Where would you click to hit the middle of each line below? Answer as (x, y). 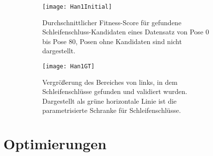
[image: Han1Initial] (77, 7)
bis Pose (54, 41)
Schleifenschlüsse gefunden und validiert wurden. (115, 91)
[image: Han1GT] (69, 67)
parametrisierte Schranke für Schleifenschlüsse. (112, 110)
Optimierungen (55, 144)
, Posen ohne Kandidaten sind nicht (129, 41)
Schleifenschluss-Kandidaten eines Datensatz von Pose (123, 32)
